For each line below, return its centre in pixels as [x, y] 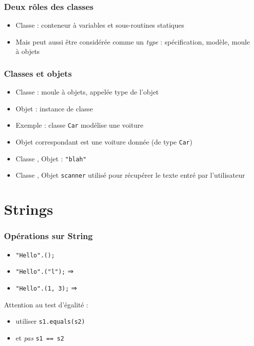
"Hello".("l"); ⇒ [45, 271]
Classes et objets [38, 73]
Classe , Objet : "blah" [51, 158]
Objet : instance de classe [54, 108]
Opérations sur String [49, 236]
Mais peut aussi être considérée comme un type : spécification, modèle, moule [133, 41]
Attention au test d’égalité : [46, 304]
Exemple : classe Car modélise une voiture [79, 125]
